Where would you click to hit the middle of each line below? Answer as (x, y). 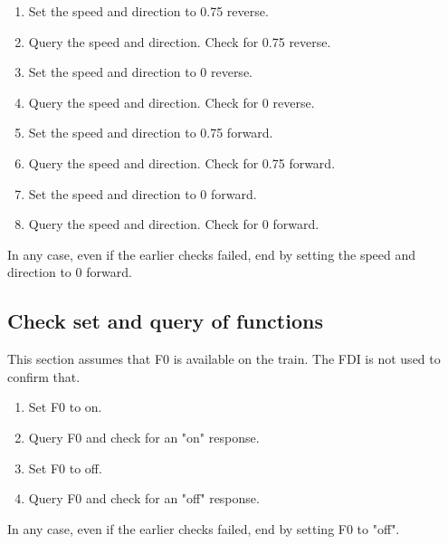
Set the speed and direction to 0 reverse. (140, 72)
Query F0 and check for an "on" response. (144, 437)
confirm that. (44, 376)
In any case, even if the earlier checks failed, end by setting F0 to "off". (204, 528)
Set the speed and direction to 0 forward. (143, 193)
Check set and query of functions (165, 321)
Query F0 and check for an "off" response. (144, 498)
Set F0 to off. (65, 468)
